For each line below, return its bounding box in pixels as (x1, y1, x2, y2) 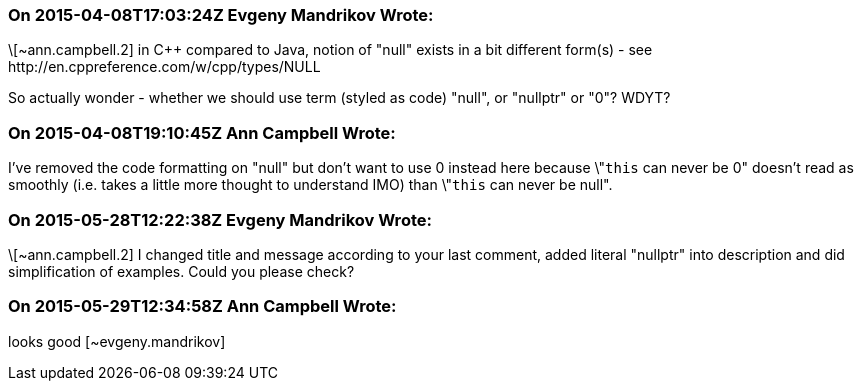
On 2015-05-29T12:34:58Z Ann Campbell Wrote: (8, 296, 397, 317)
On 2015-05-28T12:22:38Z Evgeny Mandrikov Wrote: (8, 209, 432, 230)
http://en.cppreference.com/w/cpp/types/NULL (8, 58, 321, 76)
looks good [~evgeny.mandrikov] (8, 332, 226, 350)
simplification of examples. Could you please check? (8, 262, 355, 280)
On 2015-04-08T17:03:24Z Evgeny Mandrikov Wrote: (8, 5, 434, 25)
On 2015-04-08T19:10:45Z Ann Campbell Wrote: (8, 122, 396, 143)
